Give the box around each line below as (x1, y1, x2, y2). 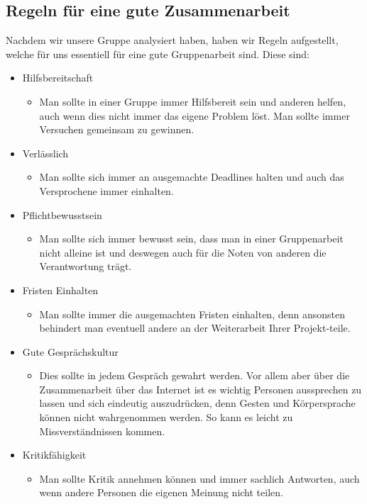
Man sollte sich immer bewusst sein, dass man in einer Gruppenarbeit (39, 231, 344, 246)
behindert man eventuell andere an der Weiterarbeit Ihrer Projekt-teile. (39, 320, 351, 335)
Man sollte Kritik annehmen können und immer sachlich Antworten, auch (39, 471, 360, 486)
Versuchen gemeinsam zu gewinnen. (39, 122, 195, 137)
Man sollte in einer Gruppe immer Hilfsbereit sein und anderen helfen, (39, 94, 346, 108)
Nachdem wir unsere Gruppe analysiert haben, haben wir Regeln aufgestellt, (6, 33, 339, 47)
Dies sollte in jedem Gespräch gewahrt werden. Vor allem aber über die (39, 368, 350, 383)
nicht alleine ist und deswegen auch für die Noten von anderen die (39, 245, 327, 259)
